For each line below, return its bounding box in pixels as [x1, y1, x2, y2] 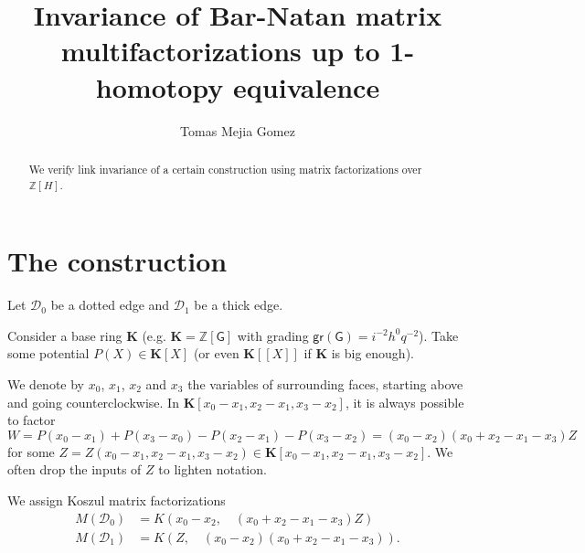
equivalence [233, 68, 380, 105]
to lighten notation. [158, 460, 267, 479]
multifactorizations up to [60, 32, 380, 69]
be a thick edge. [194, 295, 283, 314]
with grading [237, 325, 309, 345]
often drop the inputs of [7, 460, 142, 479]
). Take [419, 325, 459, 345]
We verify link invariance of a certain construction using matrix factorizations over [28, 161, 422, 176]
